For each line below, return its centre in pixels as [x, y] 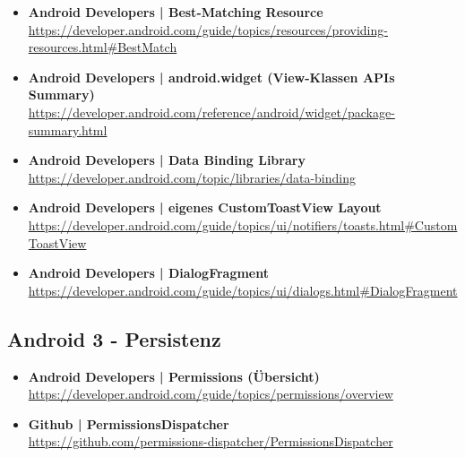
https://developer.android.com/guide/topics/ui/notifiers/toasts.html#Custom [243, 224]
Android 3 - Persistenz [114, 338]
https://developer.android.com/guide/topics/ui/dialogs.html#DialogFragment [243, 290]
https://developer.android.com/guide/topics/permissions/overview [211, 394]
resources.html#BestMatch [103, 47]
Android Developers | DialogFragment [148, 273]
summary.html [68, 129]
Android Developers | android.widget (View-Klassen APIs [211, 77]
